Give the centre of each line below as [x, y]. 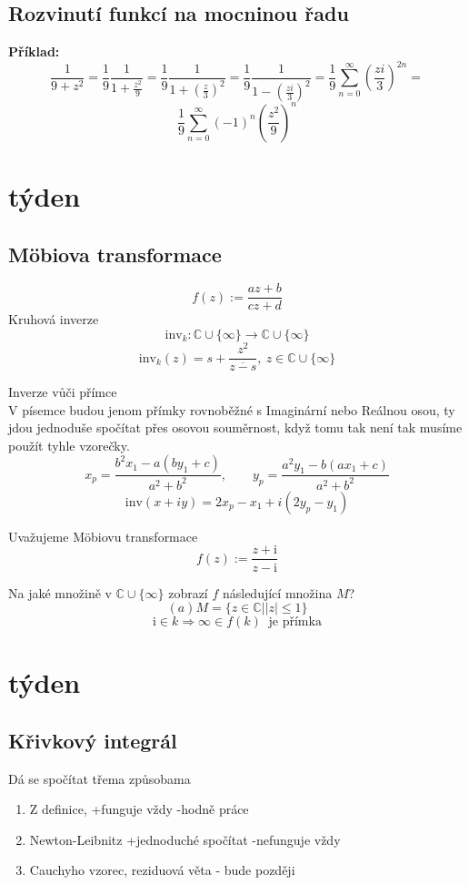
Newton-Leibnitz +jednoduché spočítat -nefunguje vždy [185, 839]
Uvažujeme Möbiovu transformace [103, 536]
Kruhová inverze [54, 319]
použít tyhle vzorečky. [69, 445]
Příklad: [34, 51]
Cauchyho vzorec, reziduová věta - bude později [162, 870]
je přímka [295, 622]
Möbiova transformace [115, 254]
